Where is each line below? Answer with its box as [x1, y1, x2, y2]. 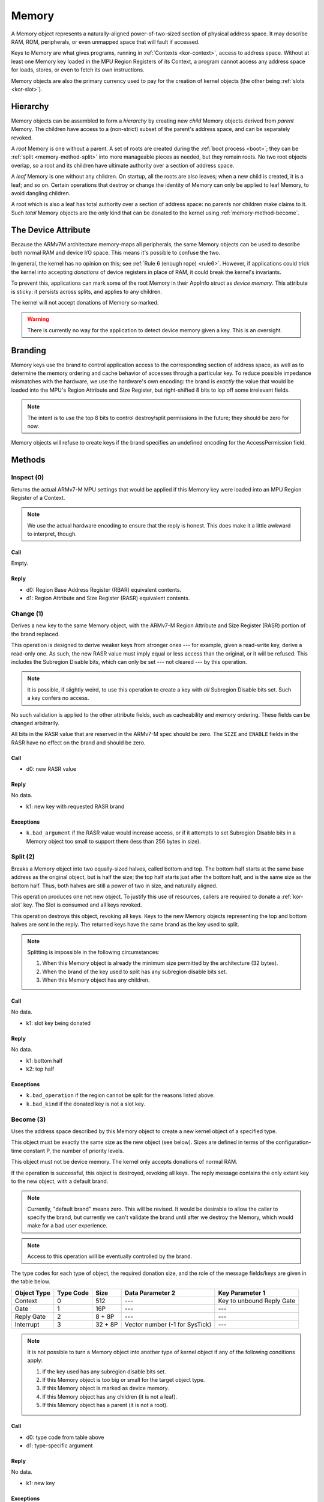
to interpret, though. [27, 531, 77, 538]
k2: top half [26, 1065, 55, 1072]
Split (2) [11, 853, 35, 861]
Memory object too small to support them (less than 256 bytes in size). [26, 838, 201, 845]
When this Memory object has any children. [42, 976, 150, 984]
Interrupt [14, 1321, 40, 1329]
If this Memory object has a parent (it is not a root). [42, 1402, 168, 1409]
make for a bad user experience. [27, 1222, 108, 1229]
